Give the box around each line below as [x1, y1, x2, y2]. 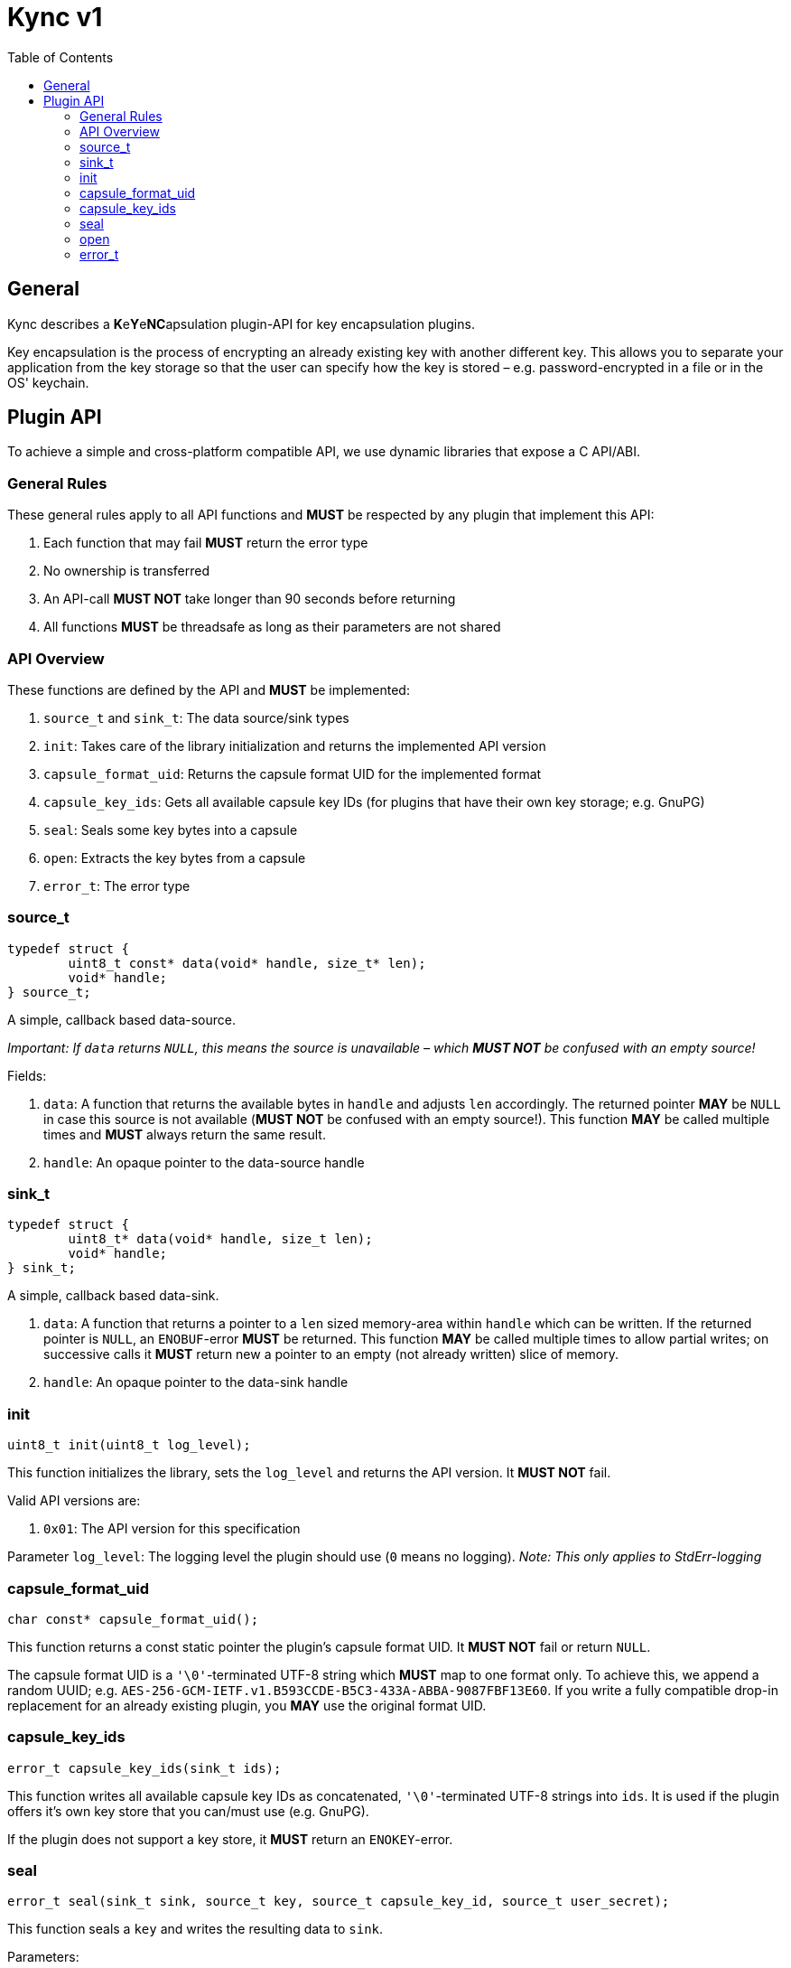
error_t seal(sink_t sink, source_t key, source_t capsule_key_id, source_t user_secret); [7, 1894, 670, 1909]
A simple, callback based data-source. [7, 1011, 237, 1027]
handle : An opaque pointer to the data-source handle [43, 1154, 365, 1170]
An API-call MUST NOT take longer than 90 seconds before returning [43, 591, 456, 607]
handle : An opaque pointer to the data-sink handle [43, 1374, 349, 1391]
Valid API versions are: [7, 1493, 141, 1509]
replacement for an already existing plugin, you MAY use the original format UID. [7, 1697, 487, 1713]
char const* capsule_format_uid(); [7, 1611, 259, 1626]
